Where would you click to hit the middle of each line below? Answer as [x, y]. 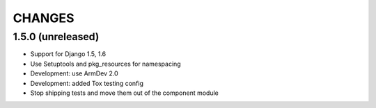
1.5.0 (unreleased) [56, 37]
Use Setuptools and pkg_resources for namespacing [105, 64]
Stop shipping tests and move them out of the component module [124, 93]
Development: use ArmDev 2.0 [74, 73]
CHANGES [44, 18]
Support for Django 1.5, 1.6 [68, 54]
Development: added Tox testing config [87, 83]
